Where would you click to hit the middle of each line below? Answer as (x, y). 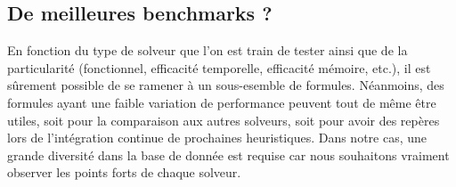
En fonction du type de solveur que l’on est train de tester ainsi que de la (208, 50)
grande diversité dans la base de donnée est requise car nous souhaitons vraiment (228, 154)
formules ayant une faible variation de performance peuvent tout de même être (222, 102)
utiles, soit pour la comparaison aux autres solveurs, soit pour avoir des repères (224, 120)
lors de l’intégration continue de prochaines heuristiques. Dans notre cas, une (217, 138)
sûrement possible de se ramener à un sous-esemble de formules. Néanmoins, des (226, 85)
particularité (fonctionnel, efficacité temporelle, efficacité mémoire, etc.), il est (219, 67)
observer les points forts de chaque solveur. (124, 172)
